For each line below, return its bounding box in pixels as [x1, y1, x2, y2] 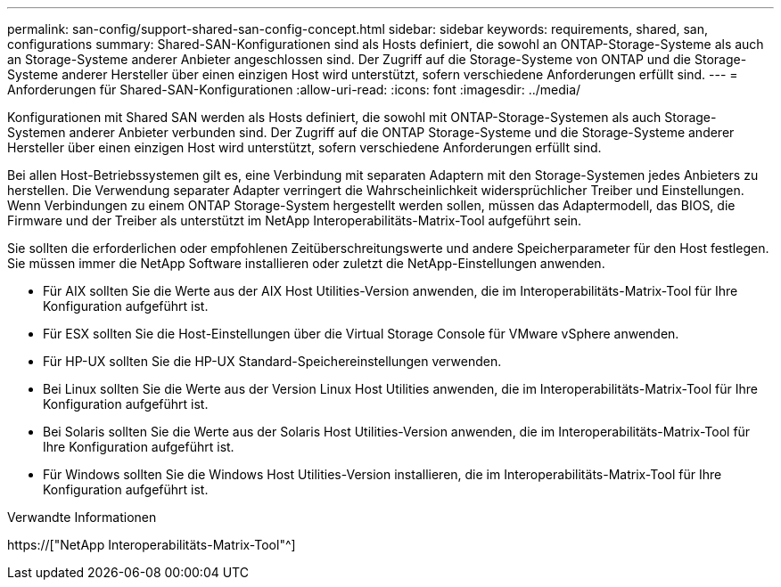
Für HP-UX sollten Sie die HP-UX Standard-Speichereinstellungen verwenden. [43, 354, 502, 369]
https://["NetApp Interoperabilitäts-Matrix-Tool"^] [7, 537, 296, 552]
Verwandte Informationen [7, 510, 157, 525]
